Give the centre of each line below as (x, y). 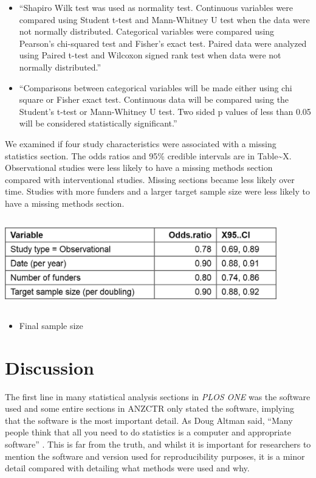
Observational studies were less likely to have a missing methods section (139, 168)
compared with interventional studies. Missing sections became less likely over (150, 179)
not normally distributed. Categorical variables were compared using (147, 31)
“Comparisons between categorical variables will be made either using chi (156, 87)
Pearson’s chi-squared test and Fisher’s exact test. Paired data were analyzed (163, 43)
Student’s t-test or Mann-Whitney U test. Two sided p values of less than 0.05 (165, 111)
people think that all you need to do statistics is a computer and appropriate (148, 432)
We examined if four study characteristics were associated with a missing (141, 143)
